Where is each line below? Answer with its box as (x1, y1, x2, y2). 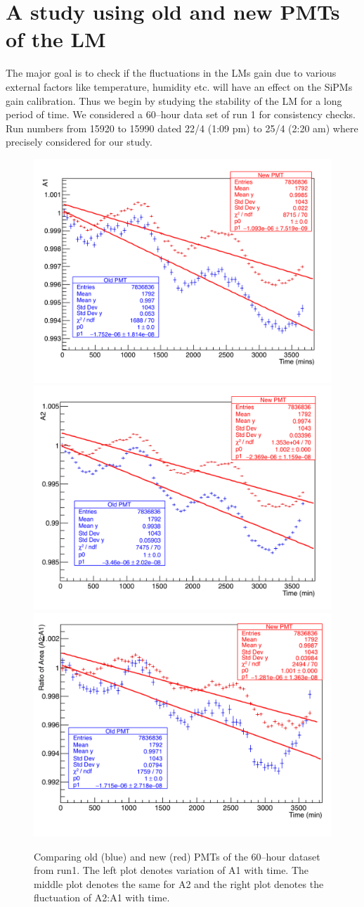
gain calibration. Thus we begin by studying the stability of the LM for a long (6, 93, 342, 108)
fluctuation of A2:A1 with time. (34, 890, 170, 905)
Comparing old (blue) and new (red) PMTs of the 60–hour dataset (34, 849, 320, 863)
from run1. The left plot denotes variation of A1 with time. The (34, 863, 309, 877)
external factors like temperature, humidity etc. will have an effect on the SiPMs (6, 79, 353, 94)
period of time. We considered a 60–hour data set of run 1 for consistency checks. (6, 107, 356, 122)
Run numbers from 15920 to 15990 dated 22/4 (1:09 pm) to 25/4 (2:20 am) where (6, 120, 358, 135)
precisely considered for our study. (6, 134, 152, 149)
